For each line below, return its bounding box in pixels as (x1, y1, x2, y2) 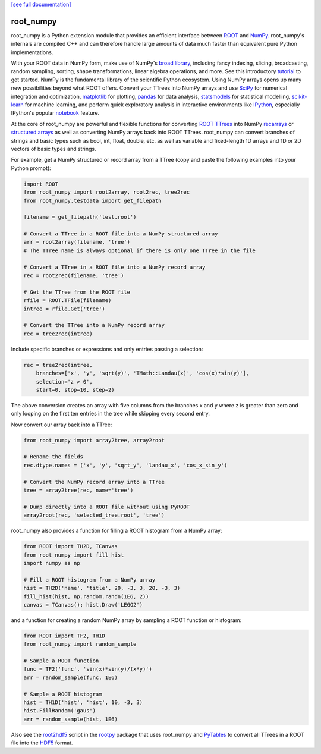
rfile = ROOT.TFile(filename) (23, 297, 112, 304)
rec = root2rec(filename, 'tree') (23, 272, 124, 279)
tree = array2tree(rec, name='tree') (23, 487, 134, 494)
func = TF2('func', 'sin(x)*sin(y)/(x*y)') (23, 666, 153, 673)
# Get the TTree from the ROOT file (23, 288, 131, 296)
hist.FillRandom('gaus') (23, 708, 96, 714)
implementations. (11, 48, 53, 56)
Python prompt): (11, 164, 52, 172)
